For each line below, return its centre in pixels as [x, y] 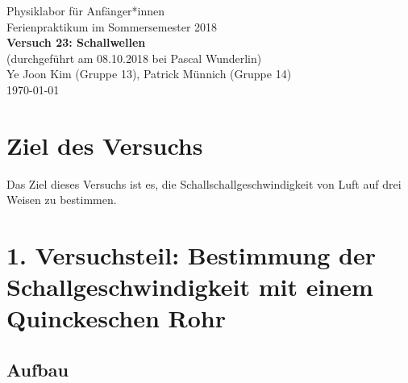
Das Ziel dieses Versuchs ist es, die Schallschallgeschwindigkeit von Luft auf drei [204, 183]
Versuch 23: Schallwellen [76, 42]
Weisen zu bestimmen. [62, 200]
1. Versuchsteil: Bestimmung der [191, 255]
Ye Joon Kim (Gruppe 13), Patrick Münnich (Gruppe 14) [149, 74]
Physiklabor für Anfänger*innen [86, 10]
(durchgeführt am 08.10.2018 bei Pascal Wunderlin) [134, 58]
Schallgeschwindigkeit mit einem [190, 287]
